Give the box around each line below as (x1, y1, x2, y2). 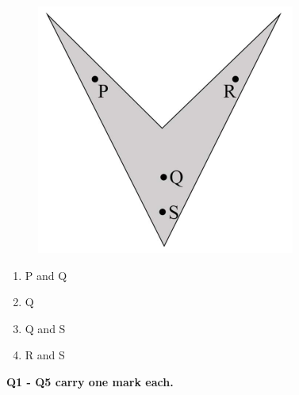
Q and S (25, 320, 66, 336)
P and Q (25, 267, 67, 283)
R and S (25, 347, 65, 363)
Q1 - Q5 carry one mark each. (6, 373, 174, 389)
